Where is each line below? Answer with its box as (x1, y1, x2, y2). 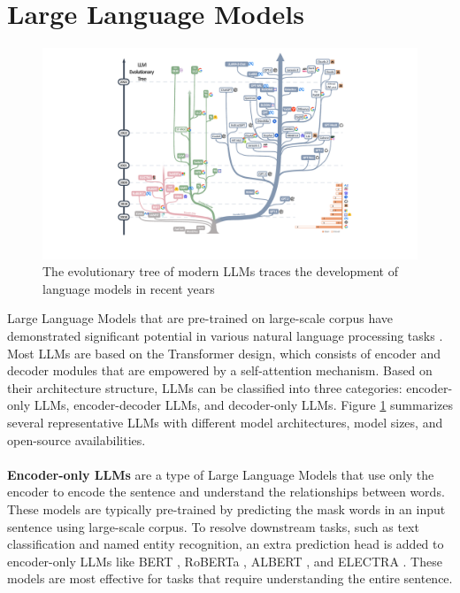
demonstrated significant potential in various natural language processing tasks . (7, 327, 443, 344)
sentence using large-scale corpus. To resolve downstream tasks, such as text (7, 517, 419, 535)
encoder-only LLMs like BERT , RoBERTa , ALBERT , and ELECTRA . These (7, 551, 442, 570)
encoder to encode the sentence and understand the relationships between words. (7, 482, 445, 501)
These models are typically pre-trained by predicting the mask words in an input (7, 499, 446, 518)
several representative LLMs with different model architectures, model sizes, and (7, 412, 443, 431)
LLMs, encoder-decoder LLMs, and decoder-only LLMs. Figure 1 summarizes (34, 396, 453, 414)
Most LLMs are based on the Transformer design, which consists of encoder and (7, 343, 441, 362)
